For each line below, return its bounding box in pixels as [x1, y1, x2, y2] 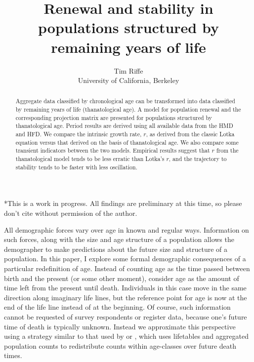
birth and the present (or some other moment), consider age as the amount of [4, 273, 239, 283]
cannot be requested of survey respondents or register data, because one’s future [4, 311, 247, 322]
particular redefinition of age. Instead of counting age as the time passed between [4, 263, 250, 273]
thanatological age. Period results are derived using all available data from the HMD [15, 121, 233, 130]
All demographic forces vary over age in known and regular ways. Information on [4, 224, 249, 235]
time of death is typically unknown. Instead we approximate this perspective [4, 321, 236, 331]
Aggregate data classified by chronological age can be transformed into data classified [15, 97, 235, 105]
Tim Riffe [114, 65, 143, 76]
